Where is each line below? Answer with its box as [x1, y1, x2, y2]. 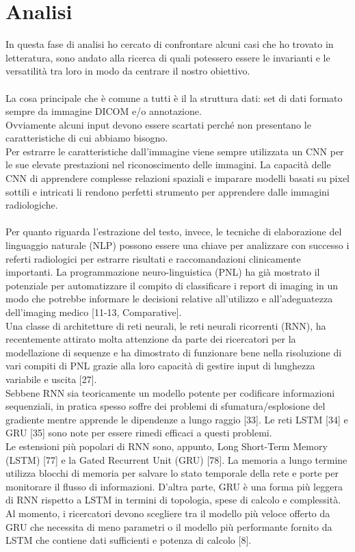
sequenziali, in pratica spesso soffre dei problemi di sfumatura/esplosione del [5, 399, 326, 413]
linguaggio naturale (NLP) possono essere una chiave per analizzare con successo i [5, 238, 350, 252]
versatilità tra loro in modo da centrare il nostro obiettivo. [5, 64, 250, 78]
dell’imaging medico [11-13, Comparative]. [5, 305, 182, 319]
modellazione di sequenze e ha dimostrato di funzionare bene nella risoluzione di [5, 345, 342, 359]
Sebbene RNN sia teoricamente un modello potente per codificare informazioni [5, 385, 335, 399]
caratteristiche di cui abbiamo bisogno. [5, 131, 168, 145]
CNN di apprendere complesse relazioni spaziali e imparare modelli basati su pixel [5, 171, 350, 185]
